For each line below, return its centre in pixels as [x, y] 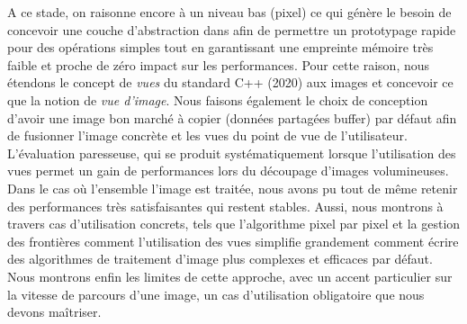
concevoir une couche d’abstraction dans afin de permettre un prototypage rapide [232, 29]
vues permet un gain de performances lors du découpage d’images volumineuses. [228, 171]
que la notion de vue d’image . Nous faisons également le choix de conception [218, 99]
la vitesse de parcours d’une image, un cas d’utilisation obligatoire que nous [216, 294]
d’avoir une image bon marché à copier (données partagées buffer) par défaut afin [232, 117]
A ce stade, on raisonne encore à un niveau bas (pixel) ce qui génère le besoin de [229, 12]
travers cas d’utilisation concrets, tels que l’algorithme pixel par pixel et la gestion [234, 224]
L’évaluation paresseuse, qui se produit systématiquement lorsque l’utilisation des [232, 153]
